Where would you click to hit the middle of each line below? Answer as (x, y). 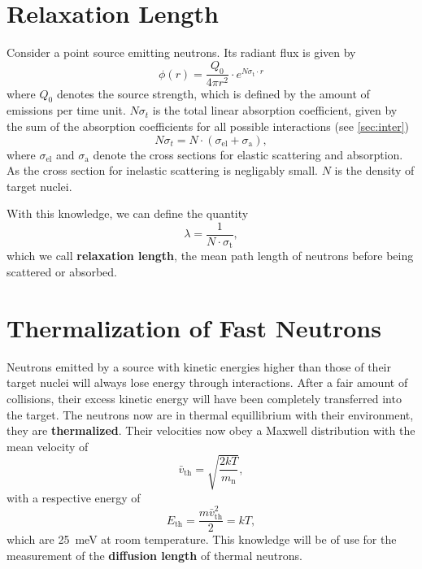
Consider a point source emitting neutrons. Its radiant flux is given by (181, 52)
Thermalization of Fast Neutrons (194, 327)
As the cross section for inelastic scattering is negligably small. (162, 170)
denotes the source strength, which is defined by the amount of (213, 93)
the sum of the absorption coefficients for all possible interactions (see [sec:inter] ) (208, 126)
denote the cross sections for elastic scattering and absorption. (248, 154)
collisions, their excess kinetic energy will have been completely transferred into (204, 398)
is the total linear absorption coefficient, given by (275, 110)
